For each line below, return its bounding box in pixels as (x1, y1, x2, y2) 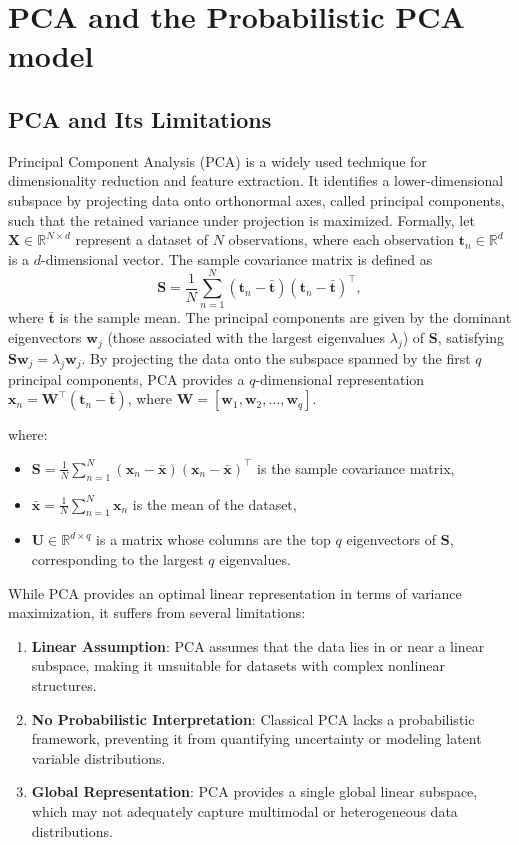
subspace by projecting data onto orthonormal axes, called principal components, (8, 189, 505, 210)
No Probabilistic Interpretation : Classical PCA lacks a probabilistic (31, 708, 475, 729)
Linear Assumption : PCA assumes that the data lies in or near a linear (31, 635, 485, 656)
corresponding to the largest (31, 549, 204, 570)
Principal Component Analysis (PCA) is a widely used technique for (8, 150, 427, 171)
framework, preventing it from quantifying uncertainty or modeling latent (31, 728, 482, 749)
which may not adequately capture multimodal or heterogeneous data (31, 800, 458, 821)
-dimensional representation (255, 368, 425, 389)
